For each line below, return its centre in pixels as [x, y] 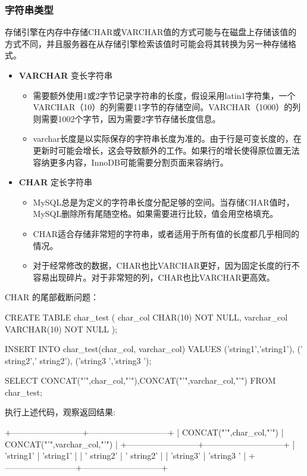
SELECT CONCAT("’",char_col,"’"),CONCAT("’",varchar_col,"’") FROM [140, 380]
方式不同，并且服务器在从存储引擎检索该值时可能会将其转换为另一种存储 [146, 43]
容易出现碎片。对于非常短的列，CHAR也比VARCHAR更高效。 [154, 277]
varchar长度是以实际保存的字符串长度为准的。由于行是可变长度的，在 [167, 139]
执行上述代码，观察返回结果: [60, 412]
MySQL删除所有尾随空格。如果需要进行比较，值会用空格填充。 [156, 214]
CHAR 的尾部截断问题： [52, 297]
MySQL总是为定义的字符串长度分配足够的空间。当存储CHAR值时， [164, 202]
